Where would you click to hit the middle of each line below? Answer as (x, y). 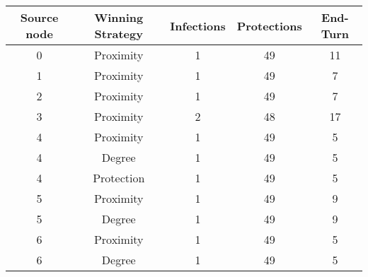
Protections (269, 25)
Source (39, 17)
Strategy (119, 34)
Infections (198, 25)
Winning (119, 17)
